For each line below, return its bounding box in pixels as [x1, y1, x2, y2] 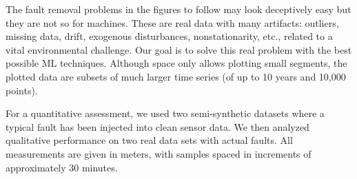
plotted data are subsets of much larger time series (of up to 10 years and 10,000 [6, 69, 346, 83]
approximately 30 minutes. [6, 160, 118, 174]
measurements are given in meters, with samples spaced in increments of [6, 146, 312, 160]
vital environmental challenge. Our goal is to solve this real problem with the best [6, 42, 352, 56]
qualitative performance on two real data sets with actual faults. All [6, 133, 293, 147]
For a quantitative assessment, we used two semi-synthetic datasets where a [6, 106, 325, 120]
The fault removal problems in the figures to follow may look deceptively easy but [6, 2, 351, 16]
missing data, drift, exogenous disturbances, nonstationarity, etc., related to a [6, 29, 333, 43]
